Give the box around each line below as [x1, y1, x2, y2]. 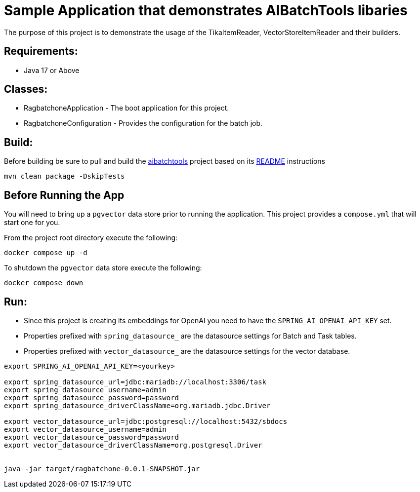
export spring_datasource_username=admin [4, 385, 167, 394]
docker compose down [4, 279, 84, 287]
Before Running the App [4, 189, 125, 201]
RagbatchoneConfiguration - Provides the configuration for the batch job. [24, 119, 263, 128]
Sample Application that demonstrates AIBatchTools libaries [4, 2, 408, 19]
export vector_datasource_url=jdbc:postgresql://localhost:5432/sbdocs [4, 417, 288, 425]
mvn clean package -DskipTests [4, 172, 125, 181]
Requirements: [4, 45, 78, 58]
